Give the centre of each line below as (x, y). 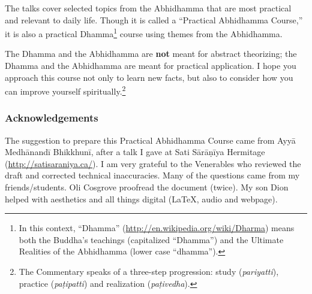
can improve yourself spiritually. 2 (65, 90)
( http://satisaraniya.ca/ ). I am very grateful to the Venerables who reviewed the (153, 163)
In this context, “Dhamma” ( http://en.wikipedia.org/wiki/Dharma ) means (157, 228)
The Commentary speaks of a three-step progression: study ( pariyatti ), (149, 272)
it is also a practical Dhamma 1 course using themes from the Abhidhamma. (144, 33)
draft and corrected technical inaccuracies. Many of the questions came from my (152, 175)
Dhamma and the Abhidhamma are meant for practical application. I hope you (151, 66)
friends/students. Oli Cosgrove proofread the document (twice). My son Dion (147, 187)
